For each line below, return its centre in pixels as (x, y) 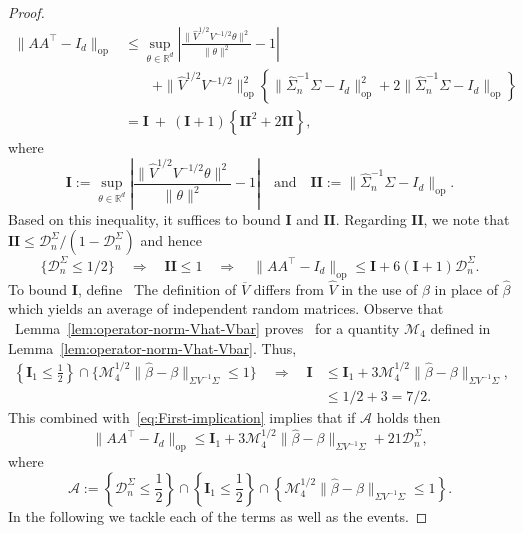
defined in (460, 327)
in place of (466, 288)
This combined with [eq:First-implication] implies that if (182, 416)
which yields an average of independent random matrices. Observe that (226, 308)
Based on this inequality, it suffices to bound (144, 218)
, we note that (466, 218)
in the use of (379, 288)
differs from (288, 288)
